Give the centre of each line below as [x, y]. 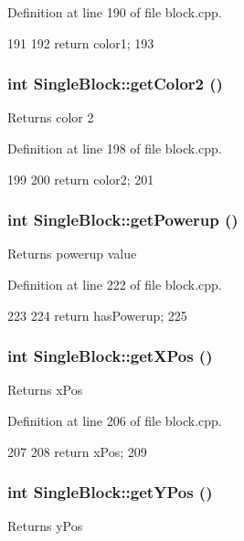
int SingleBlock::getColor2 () [115, 84]
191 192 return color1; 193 [81, 42]
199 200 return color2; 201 [81, 179]
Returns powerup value [72, 254]
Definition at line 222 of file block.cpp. [115, 284]
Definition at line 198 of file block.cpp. [115, 148]
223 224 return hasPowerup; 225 [97, 315]
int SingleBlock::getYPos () [110, 492]
